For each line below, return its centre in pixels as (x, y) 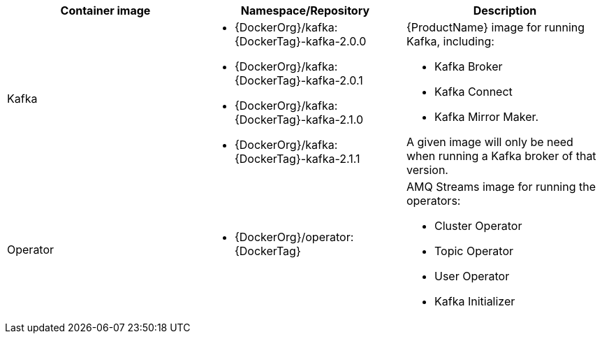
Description (505, 10)
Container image (105, 10)
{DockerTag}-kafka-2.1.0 (299, 120)
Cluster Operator (478, 226)
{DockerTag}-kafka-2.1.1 (297, 159)
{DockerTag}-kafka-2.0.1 (299, 80)
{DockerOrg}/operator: (294, 237)
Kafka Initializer (475, 301)
